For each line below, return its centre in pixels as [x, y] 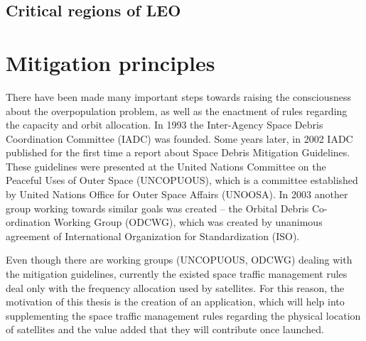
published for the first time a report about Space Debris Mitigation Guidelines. [178, 152]
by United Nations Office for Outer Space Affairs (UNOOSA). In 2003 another [177, 194]
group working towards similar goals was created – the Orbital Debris [157, 208]
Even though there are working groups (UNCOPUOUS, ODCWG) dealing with [179, 260]
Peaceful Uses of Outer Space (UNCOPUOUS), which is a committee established [182, 180]
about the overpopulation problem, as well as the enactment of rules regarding [177, 110]
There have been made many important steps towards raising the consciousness [179, 96]
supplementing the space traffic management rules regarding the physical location [183, 315]
